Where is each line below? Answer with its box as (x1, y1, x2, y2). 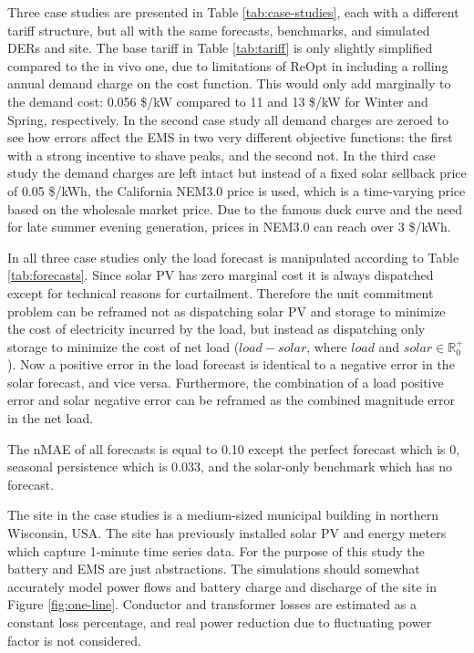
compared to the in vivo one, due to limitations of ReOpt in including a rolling (7, 56, 448, 75)
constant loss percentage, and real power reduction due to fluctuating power (7, 613, 432, 631)
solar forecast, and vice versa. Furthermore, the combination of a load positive (7, 372, 444, 391)
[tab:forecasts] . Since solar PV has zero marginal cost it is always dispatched (7, 265, 434, 285)
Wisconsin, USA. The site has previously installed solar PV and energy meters (7, 523, 447, 543)
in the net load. (7, 409, 94, 428)
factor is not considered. (7, 630, 141, 649)
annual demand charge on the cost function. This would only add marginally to (7, 74, 451, 93)
